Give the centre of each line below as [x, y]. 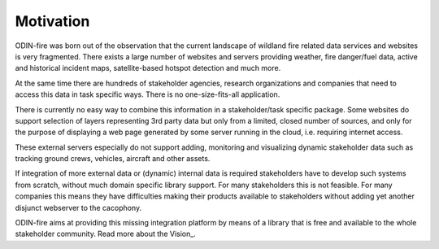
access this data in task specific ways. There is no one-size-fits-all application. [148, 94]
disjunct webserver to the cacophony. [78, 207]
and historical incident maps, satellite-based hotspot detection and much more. [148, 68]
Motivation [52, 21]
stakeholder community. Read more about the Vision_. [106, 234]
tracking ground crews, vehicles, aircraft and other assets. [113, 159]
